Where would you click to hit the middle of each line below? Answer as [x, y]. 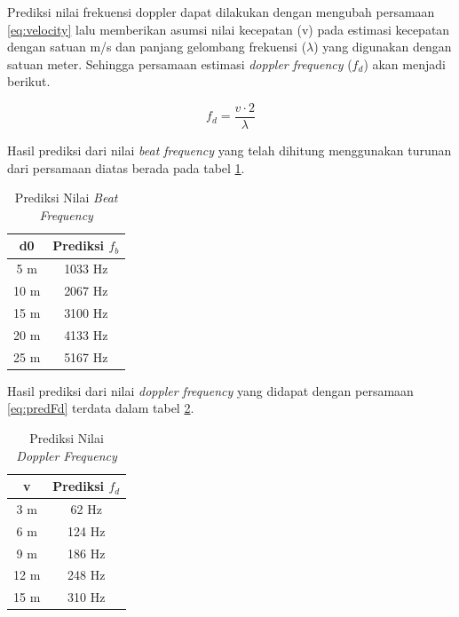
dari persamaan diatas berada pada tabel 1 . [126, 167]
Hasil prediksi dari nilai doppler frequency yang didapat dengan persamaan [210, 390]
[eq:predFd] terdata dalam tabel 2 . [101, 408]
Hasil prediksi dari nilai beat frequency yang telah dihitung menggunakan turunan [229, 150]
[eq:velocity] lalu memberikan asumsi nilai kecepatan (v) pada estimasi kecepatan [229, 29]
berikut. [29, 81]
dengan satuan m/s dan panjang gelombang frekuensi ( [157, 47]
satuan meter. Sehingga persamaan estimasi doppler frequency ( [180, 63]
